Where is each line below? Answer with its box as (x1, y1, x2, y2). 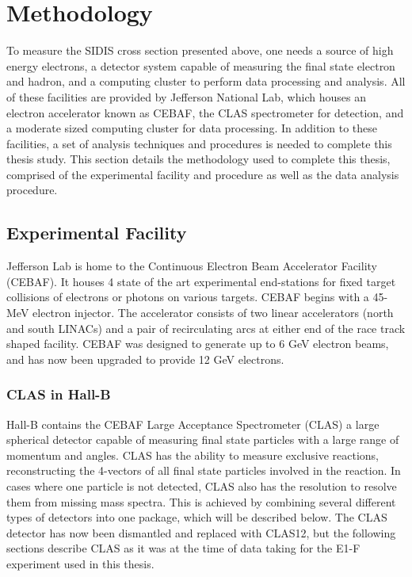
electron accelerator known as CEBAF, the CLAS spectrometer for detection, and (6, 104, 404, 120)
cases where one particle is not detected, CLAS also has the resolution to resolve (6, 478, 397, 495)
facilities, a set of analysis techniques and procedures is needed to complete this (6, 135, 392, 151)
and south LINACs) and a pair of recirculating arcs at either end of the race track (6, 319, 406, 336)
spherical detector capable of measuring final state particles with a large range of (6, 431, 399, 448)
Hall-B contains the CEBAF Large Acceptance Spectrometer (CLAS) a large (6, 415, 380, 432)
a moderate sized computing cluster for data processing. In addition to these (6, 120, 377, 136)
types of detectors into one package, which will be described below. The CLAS (6, 509, 387, 525)
